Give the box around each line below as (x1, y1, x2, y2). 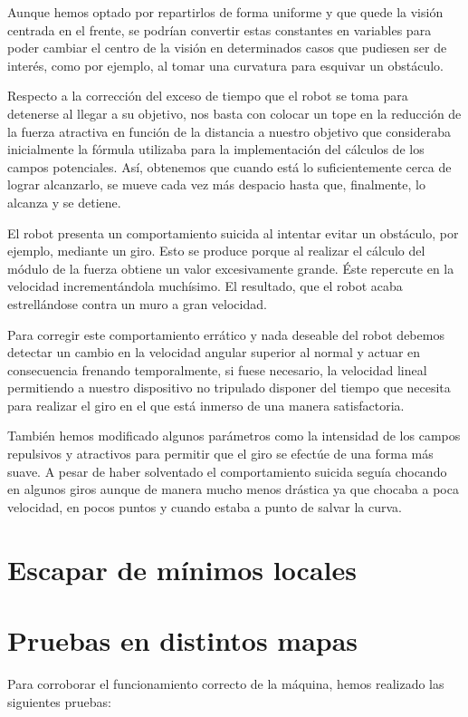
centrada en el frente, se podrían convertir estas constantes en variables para (7, 20, 432, 39)
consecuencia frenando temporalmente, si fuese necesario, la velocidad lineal (7, 360, 427, 379)
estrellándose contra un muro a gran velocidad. (7, 294, 267, 313)
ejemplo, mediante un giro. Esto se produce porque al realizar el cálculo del (7, 241, 425, 260)
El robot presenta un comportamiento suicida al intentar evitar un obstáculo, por (7, 223, 459, 242)
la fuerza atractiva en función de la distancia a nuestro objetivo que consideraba (7, 121, 452, 140)
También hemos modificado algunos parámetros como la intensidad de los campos (7, 426, 461, 445)
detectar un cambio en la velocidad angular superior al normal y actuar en (7, 343, 421, 362)
